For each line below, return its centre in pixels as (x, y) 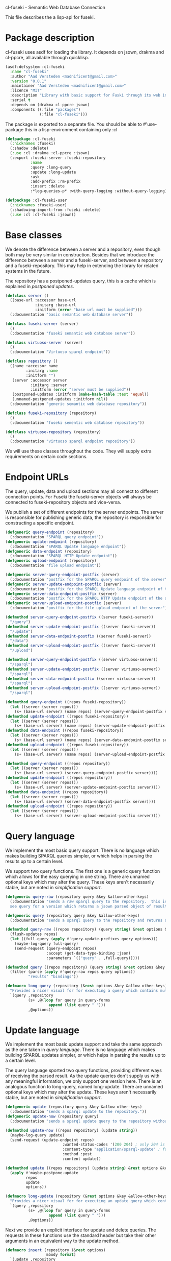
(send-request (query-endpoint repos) (55, 948)
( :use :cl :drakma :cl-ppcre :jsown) (50, 153)
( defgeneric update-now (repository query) (52, 1116)
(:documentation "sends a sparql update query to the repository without (90, 1121)
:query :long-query (51, 167)
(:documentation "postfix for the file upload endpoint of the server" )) (90, 608)
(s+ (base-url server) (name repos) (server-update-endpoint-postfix (90, 726)
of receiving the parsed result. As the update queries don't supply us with (82, 1076)
